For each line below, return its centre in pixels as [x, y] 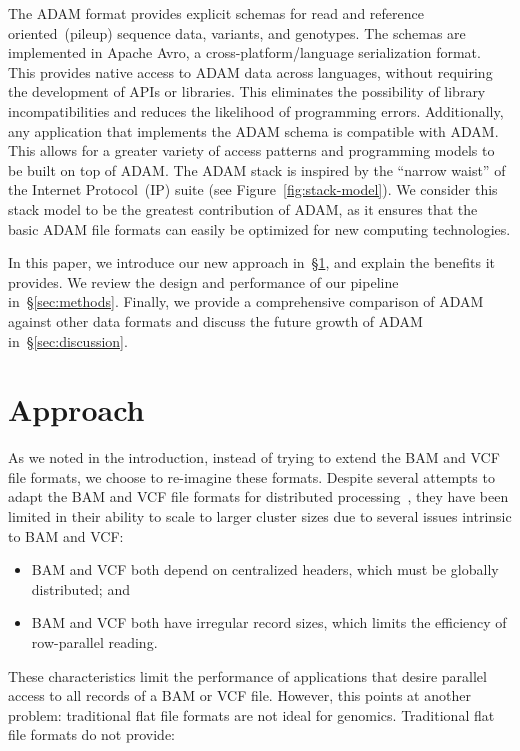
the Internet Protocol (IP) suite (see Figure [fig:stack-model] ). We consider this [253, 189]
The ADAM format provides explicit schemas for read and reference [216, 13]
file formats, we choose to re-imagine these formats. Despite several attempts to [251, 476]
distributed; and [80, 588]
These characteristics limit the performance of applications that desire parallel [247, 675]
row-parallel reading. [94, 641]
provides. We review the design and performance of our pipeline [203, 281]
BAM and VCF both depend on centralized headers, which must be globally [265, 569]
